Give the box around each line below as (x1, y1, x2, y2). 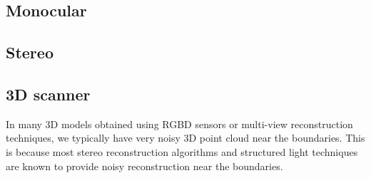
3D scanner (6, 83, 91, 105)
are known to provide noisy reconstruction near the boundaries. (6, 158, 283, 173)
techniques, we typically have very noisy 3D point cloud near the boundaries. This (6, 130, 365, 145)
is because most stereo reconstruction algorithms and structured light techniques (6, 144, 358, 159)
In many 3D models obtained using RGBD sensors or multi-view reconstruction (6, 116, 353, 131)
